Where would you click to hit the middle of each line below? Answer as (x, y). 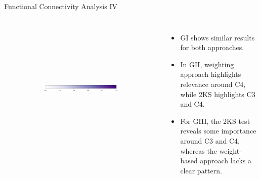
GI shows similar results (218, 37)
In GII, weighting (207, 64)
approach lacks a (226, 161)
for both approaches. (212, 47)
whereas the (199, 150)
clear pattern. (201, 170)
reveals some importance (218, 131)
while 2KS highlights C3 (218, 94)
